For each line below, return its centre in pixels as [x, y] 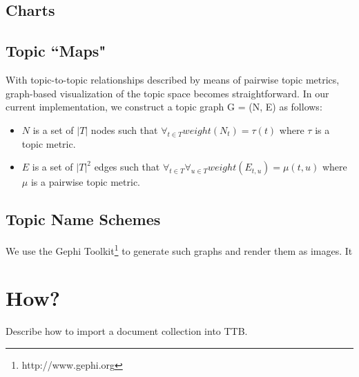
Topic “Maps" [56, 51]
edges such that [127, 167]
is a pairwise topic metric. [86, 182]
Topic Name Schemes [83, 219]
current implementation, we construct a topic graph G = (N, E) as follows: [164, 107]
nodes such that [124, 129]
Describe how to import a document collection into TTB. [127, 331]
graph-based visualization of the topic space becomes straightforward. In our [167, 93]
